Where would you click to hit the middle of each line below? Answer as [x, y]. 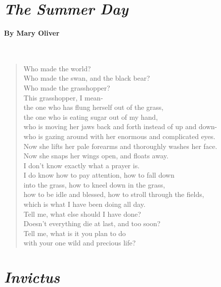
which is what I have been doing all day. [85, 204]
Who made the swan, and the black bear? [87, 78]
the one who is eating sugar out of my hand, [91, 117]
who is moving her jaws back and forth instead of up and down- [120, 126]
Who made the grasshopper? [67, 87]
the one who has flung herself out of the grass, [93, 107]
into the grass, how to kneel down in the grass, [94, 184]
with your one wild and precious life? [80, 243]
